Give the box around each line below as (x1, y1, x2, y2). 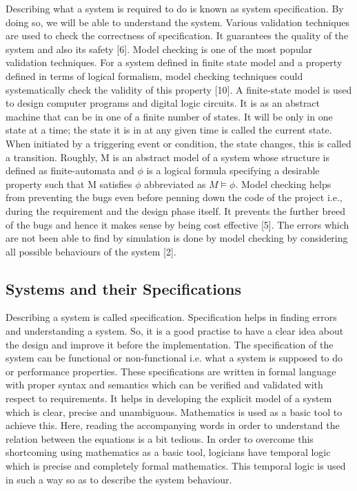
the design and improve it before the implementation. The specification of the (6, 337, 334, 351)
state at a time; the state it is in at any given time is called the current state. (6, 123, 332, 137)
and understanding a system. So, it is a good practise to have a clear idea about (6, 324, 344, 338)
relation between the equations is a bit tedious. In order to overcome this (6, 431, 314, 446)
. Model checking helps (235, 176, 331, 191)
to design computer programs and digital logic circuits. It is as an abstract (6, 96, 320, 110)
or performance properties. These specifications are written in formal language (6, 364, 336, 378)
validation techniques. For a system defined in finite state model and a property (6, 55, 343, 70)
